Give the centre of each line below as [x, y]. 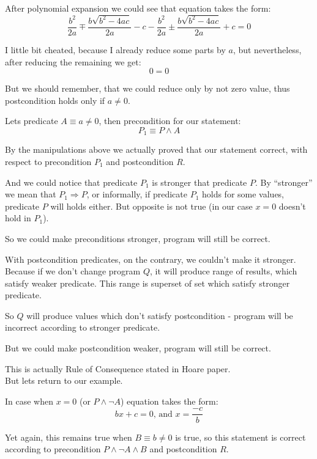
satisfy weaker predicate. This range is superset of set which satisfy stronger [147, 283]
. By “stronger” [284, 182]
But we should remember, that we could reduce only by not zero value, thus [147, 88]
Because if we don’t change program [73, 271]
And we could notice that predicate [71, 182]
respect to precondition [48, 161]
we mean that [31, 194]
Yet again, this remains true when [69, 437]
